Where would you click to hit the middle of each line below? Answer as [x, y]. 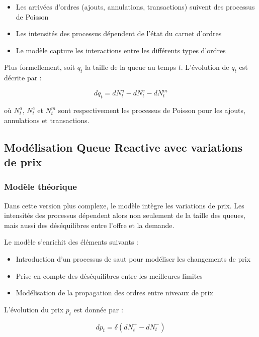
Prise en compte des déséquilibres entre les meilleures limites [109, 275]
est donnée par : [98, 309]
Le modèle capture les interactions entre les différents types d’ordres [121, 50]
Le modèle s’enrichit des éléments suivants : [71, 242]
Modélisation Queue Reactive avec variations [123, 147]
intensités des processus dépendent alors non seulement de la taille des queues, [125, 215]
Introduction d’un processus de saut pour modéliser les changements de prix [133, 259]
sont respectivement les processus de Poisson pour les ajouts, [152, 110]
